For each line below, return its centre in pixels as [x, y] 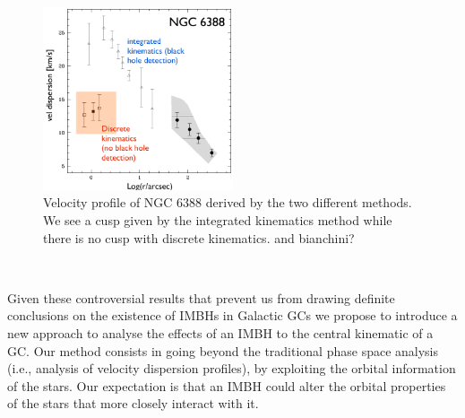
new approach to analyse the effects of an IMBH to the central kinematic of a [220, 333]
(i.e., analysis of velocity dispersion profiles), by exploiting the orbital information [232, 368]
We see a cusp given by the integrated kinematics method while [218, 220]
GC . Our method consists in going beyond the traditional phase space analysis [223, 350]
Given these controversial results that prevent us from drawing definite [201, 297]
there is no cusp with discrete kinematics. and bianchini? [199, 237]
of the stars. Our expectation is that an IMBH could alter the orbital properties [227, 385]
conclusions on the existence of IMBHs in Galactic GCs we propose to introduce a [232, 315]
